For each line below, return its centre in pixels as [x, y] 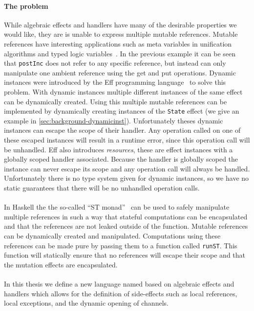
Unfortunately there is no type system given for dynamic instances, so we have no [127, 178]
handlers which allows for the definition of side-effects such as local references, [121, 293]
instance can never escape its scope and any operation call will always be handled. [127, 168]
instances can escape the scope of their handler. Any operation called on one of [122, 130]
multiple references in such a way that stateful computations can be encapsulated [126, 216]
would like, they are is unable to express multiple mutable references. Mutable [121, 34]
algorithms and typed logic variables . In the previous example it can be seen [120, 53]
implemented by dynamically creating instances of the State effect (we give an [122, 111]
